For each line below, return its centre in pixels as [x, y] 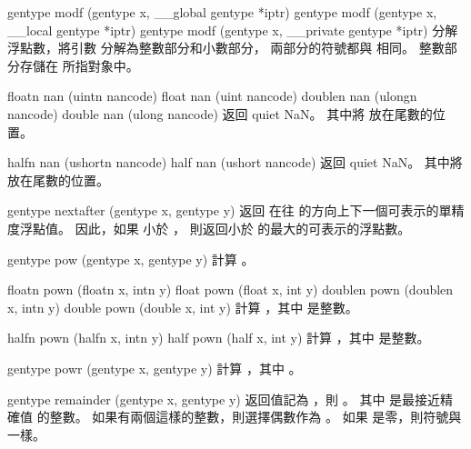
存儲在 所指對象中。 [79, 65]
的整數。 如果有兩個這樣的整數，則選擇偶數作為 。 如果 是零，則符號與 [249, 417]
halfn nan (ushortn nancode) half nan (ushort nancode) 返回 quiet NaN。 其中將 [235, 162]
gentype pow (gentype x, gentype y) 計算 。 [131, 259]
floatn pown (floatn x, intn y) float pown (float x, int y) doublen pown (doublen [230, 289]
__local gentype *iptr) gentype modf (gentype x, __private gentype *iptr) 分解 [233, 30]
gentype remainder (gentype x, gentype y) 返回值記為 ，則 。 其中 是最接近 [224, 399]
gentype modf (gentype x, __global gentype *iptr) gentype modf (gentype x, [222, 12]
